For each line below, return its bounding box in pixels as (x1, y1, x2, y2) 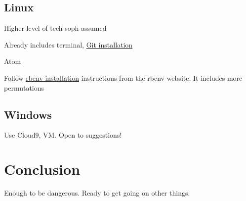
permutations (4, 82, 44, 93)
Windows (4, 106, 52, 122)
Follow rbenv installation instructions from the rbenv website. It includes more (4, 72, 243, 83)
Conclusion (4, 159, 81, 179)
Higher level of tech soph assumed (4, 23, 107, 33)
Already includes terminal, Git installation (4, 39, 133, 50)
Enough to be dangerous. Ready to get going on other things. (4, 188, 190, 198)
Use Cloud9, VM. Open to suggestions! (4, 130, 122, 140)
